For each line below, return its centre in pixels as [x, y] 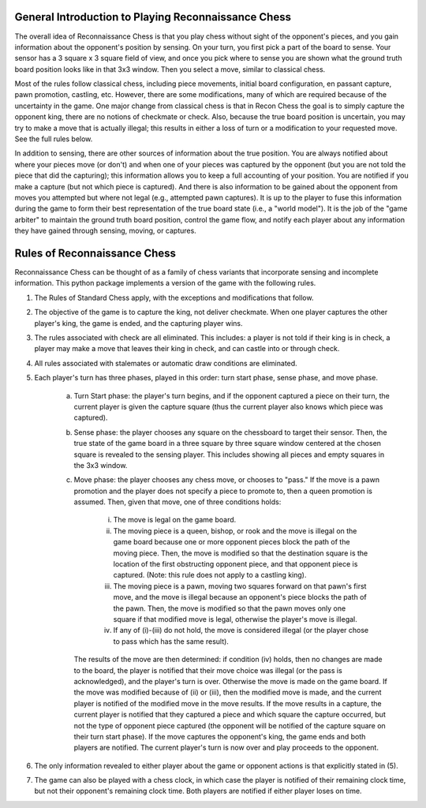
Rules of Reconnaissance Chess [95, 253]
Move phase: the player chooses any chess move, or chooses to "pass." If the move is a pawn [227, 480]
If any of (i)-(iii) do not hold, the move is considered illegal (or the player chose [241, 630]
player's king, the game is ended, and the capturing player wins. [139, 323]
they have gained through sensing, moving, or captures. [105, 231]
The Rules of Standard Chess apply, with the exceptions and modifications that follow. [174, 297]
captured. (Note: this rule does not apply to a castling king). [210, 575]
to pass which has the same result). [171, 641]
